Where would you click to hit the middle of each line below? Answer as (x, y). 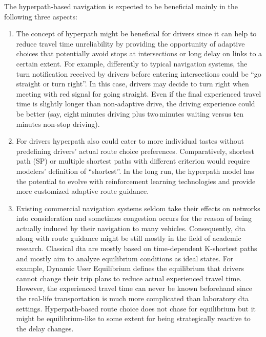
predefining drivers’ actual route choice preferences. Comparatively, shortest (135, 151)
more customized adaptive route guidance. (83, 191)
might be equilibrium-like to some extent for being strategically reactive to (133, 318)
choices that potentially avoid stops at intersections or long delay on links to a (139, 53)
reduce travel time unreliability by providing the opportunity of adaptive (130, 43)
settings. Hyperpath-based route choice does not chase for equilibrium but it (136, 308)
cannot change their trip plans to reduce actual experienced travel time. (129, 278)
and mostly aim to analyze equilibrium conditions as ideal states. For (125, 258)
